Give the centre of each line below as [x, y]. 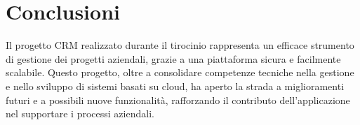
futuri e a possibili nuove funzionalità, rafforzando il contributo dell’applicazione [178, 100]
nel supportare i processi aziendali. [80, 113]
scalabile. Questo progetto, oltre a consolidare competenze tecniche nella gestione [180, 72]
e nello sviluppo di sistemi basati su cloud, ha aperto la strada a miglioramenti [175, 86]
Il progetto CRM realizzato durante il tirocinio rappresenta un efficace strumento [180, 45]
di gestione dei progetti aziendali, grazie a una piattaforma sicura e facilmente [173, 58]
